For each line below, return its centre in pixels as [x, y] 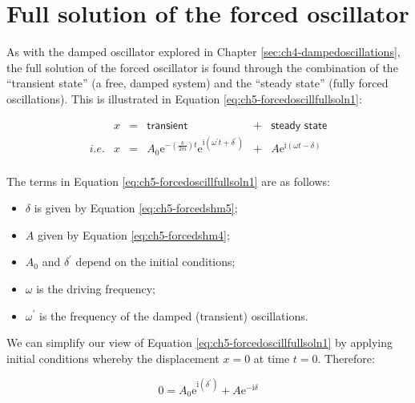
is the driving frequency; [96, 288]
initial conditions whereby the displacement [113, 358]
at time [272, 358]
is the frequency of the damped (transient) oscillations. [174, 315]
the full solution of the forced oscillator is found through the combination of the [202, 67]
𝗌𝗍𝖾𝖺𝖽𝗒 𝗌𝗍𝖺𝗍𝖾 [299, 125]
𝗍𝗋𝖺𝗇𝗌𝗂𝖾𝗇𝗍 [167, 125]
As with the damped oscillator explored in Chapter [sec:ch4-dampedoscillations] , [203, 52]
